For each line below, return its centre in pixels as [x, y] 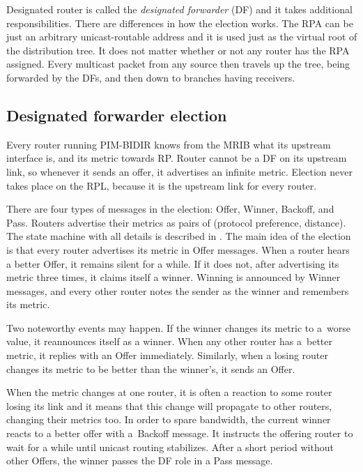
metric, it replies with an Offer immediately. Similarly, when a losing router [168, 355]
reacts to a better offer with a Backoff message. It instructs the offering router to [180, 433]
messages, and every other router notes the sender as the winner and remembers [178, 290]
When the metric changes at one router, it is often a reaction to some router [169, 392]
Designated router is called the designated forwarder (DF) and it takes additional [179, 9]
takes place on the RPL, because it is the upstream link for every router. [162, 185]
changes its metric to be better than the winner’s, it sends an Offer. [151, 368]
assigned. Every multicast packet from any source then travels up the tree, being [178, 64]
